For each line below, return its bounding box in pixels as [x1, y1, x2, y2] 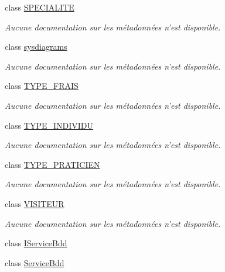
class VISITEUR [5, 197, 64, 209]
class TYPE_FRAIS [5, 80, 79, 92]
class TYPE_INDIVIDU [5, 119, 94, 131]
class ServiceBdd [5, 256, 64, 268]
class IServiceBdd [5, 237, 67, 249]
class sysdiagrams [5, 40, 67, 53]
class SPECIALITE [5, 1, 74, 13]
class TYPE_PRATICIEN [5, 158, 100, 170]
